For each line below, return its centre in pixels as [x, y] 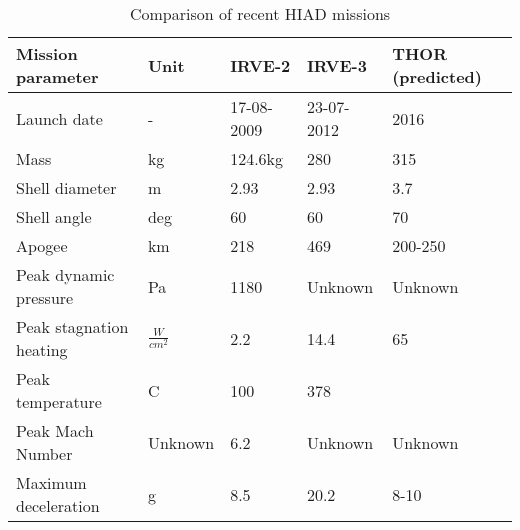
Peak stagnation [72, 326]
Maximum [51, 482]
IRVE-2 [260, 65]
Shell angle [54, 216]
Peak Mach [55, 430]
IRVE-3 [336, 65]
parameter [57, 76]
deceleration [58, 505]
